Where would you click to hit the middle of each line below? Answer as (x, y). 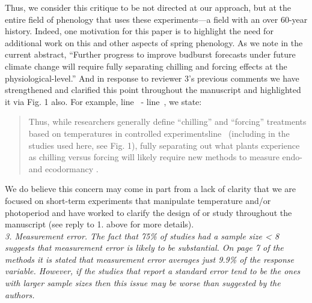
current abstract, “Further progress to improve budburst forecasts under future (150, 54)
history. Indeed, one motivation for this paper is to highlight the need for (139, 31)
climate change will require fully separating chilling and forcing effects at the (146, 66)
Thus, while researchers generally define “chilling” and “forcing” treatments (167, 121)
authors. (20, 294)
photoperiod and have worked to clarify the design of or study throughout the (148, 212)
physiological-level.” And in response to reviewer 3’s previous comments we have (152, 78)
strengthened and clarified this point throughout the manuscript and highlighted (153, 90)
